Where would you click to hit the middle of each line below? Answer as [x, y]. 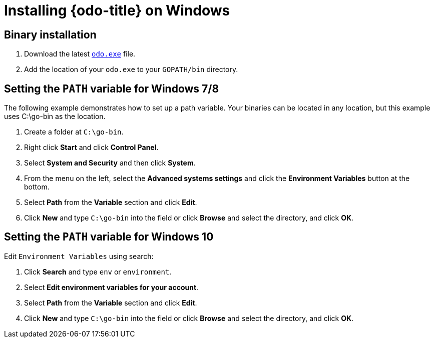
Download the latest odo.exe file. [80, 54]
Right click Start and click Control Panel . [91, 147]
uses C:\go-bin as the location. [55, 116]
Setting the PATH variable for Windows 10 [109, 237]
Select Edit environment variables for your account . [111, 287]
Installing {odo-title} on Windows [117, 10]
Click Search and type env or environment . [98, 271]
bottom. [37, 187]
